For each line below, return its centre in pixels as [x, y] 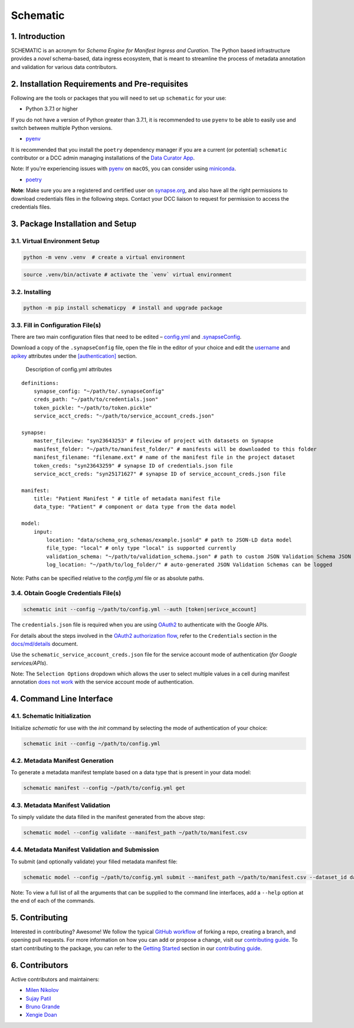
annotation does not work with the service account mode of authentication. [102, 682]
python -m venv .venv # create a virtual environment [104, 257]
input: [43, 532]
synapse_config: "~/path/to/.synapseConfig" [99, 391]
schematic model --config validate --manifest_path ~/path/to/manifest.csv [135, 833]
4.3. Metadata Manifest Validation [60, 805]
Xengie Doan [41, 1015]
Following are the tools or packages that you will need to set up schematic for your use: [119, 98]
